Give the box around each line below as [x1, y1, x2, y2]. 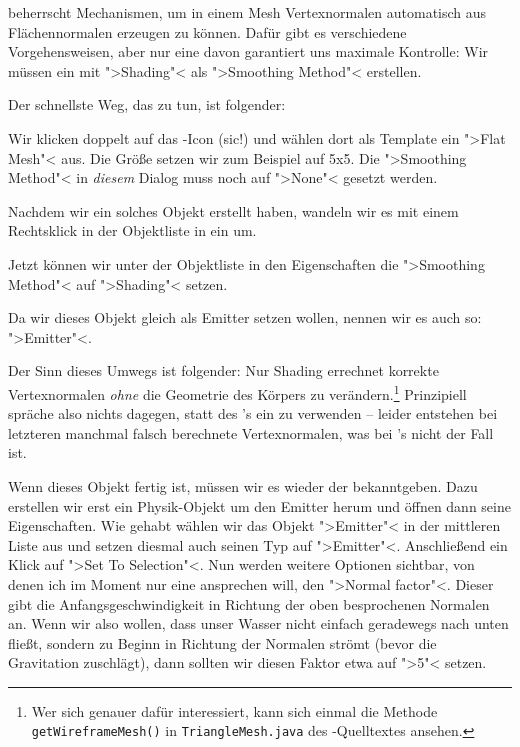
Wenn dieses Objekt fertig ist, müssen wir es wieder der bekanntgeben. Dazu [8, 475, 478, 496]
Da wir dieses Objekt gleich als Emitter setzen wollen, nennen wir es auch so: [8, 307, 482, 328]
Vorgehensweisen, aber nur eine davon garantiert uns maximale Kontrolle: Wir [8, 41, 489, 62]
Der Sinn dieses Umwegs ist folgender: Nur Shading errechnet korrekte [8, 360, 439, 381]
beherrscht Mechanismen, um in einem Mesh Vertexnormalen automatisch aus [8, 2, 487, 22]
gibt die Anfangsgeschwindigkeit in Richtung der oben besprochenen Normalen [8, 593, 490, 614]
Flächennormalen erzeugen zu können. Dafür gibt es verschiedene [8, 21, 407, 42]
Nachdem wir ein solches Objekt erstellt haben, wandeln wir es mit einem [8, 200, 459, 221]
